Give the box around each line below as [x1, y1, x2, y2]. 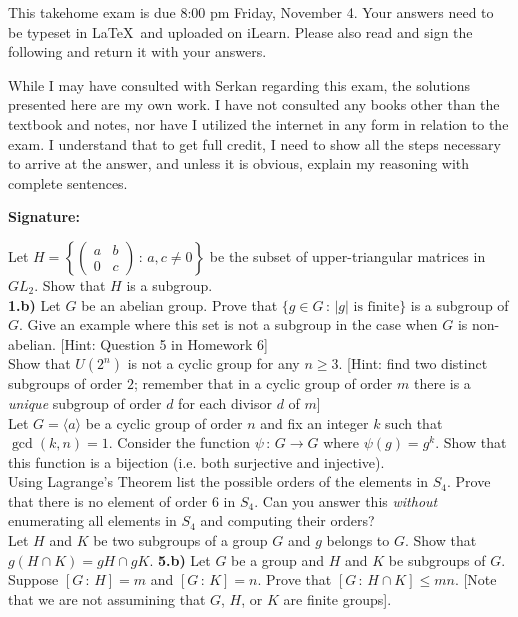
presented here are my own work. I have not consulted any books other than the [8, 94, 500, 115]
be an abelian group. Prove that [81, 294, 278, 315]
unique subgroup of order [8, 392, 162, 413]
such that [385, 412, 443, 433]
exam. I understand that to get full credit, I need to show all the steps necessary [8, 133, 501, 154]
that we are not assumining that [8, 588, 206, 609]
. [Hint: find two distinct [338, 353, 488, 374]
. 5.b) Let [149, 549, 211, 570]
